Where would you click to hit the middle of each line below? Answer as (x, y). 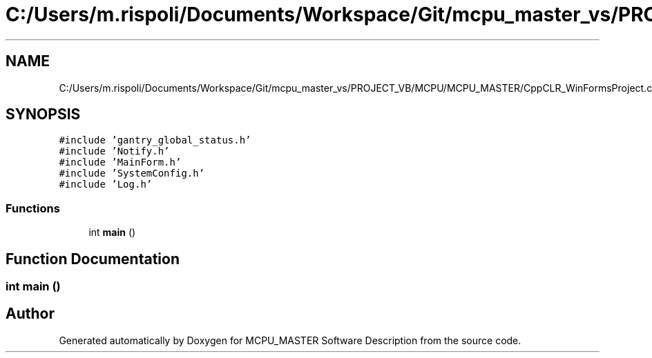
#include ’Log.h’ (106, 185)
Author (30, 314)
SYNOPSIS (43, 115)
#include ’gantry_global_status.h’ (155, 140)
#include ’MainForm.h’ (120, 162)
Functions (33, 208)
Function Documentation (93, 259)
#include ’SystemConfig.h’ (132, 173)
